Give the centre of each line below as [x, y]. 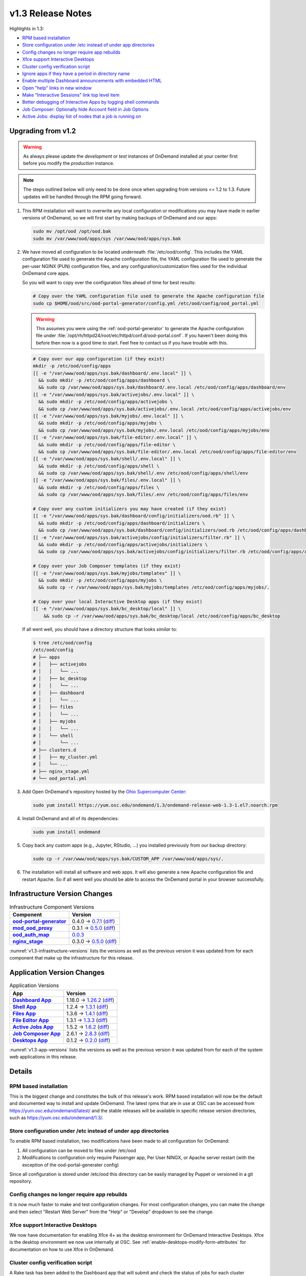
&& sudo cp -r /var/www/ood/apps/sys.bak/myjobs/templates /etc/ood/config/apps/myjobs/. [154, 587]
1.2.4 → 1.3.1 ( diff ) [87, 1007]
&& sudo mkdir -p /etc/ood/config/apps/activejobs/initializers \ [123, 544]
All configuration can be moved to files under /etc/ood [79, 1150]
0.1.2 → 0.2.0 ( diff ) [88, 1040]
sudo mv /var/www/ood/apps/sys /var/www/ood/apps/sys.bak [107, 238]
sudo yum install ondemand [67, 832]
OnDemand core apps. [46, 273]
